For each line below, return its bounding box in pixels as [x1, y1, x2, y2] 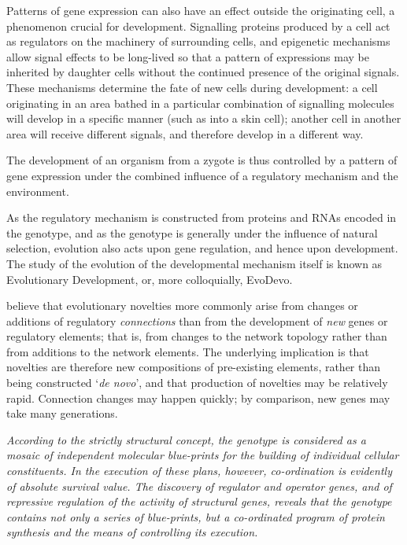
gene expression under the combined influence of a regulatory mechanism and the [6, 167, 398, 183]
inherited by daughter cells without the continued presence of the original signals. [6, 64, 400, 80]
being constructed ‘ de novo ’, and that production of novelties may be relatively [6, 374, 388, 391]
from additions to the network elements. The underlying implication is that [6, 343, 369, 359]
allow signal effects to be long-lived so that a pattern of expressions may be [6, 48, 369, 64]
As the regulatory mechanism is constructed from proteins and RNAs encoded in [6, 209, 397, 226]
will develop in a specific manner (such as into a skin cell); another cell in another [6, 110, 401, 127]
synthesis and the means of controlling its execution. [6, 524, 258, 540]
